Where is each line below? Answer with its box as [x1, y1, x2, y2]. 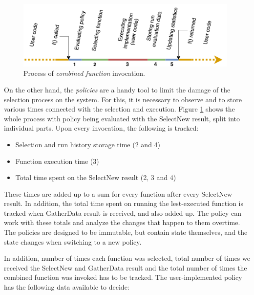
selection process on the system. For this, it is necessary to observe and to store [4, 94, 242, 104]
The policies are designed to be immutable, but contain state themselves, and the [4, 227, 248, 237]
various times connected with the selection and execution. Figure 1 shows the [4, 104, 235, 114]
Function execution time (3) [15, 156, 99, 166]
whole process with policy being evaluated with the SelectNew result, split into [4, 113, 240, 123]
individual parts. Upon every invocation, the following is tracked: [4, 123, 199, 133]
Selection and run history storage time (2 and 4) [15, 139, 161, 149]
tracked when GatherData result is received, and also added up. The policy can [4, 207, 242, 218]
